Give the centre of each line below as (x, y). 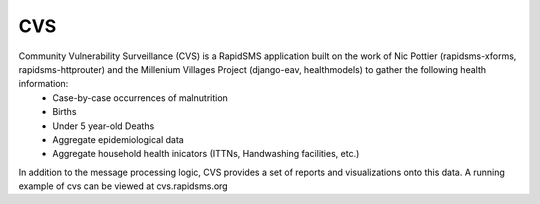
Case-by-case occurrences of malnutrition (140, 97)
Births (64, 112)
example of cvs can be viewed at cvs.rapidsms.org (123, 186)
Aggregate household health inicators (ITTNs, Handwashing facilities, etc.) (206, 154)
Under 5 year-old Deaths (103, 126)
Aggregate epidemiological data (118, 139)
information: (43, 84)
